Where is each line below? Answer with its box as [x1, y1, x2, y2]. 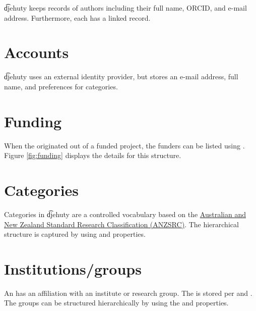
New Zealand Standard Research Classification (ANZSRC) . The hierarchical [4, 219, 239, 229]
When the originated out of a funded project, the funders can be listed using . [4, 140, 245, 150]
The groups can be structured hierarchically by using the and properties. [4, 297, 229, 308]
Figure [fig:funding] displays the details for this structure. [4, 150, 181, 161]
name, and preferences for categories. [4, 81, 118, 91]
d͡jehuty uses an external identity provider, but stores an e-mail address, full [4, 71, 238, 82]
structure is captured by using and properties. [4, 229, 146, 239]
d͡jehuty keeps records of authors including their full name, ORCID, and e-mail [4, 3, 247, 13]
